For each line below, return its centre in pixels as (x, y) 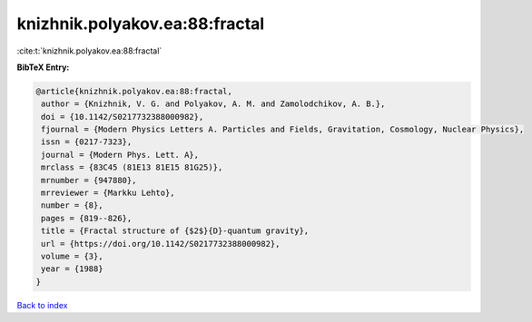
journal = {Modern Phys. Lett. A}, (120, 155)
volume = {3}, (72, 256)
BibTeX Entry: (43, 67)
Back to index (42, 305)
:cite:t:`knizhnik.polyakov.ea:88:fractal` (89, 51)
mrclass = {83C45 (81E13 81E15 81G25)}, (132, 167)
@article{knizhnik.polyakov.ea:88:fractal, (134, 91)
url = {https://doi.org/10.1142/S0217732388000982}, (161, 244)
